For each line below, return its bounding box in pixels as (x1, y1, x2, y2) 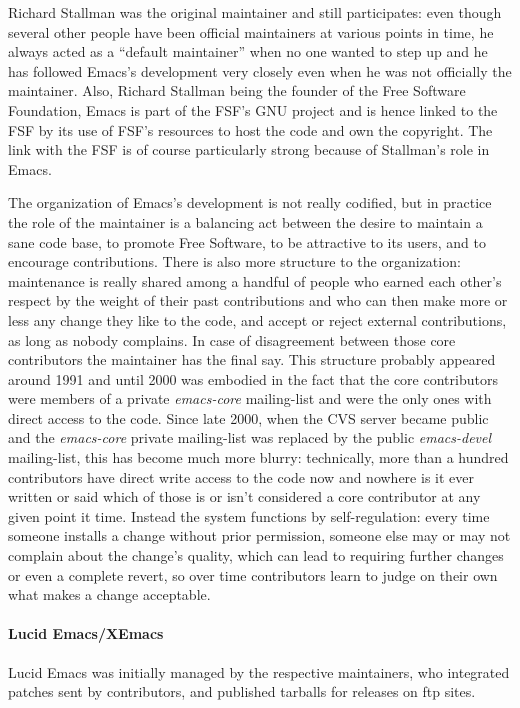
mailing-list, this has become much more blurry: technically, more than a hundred (8, 447, 509, 468)
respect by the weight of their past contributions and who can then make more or (8, 290, 508, 311)
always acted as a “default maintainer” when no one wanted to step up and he (8, 41, 488, 62)
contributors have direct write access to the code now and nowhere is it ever (8, 466, 474, 487)
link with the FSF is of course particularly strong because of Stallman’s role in (8, 139, 490, 160)
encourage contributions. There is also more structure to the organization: (8, 251, 461, 272)
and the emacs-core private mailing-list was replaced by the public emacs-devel (8, 427, 492, 448)
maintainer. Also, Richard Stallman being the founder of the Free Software (8, 80, 466, 101)
